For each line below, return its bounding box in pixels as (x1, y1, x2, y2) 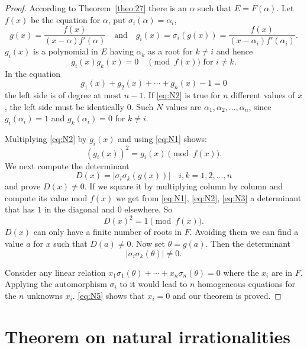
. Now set (131, 237, 166, 249)
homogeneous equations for (198, 278, 296, 290)
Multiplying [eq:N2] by (5, 133, 87, 145)
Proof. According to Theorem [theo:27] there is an (5, 2, 187, 14)
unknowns (27, 289, 63, 301)
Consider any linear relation (5, 266, 106, 278)
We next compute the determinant (5, 159, 130, 172)
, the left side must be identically (5, 100, 124, 112)
